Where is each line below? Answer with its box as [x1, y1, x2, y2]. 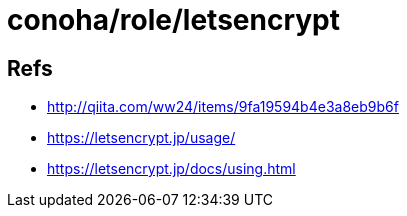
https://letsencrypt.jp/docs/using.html [47, 160, 296, 178]
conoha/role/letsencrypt [7, 3, 341, 37]
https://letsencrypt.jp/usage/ [47, 129, 236, 147]
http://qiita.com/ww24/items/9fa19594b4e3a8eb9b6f [47, 98, 399, 116]
